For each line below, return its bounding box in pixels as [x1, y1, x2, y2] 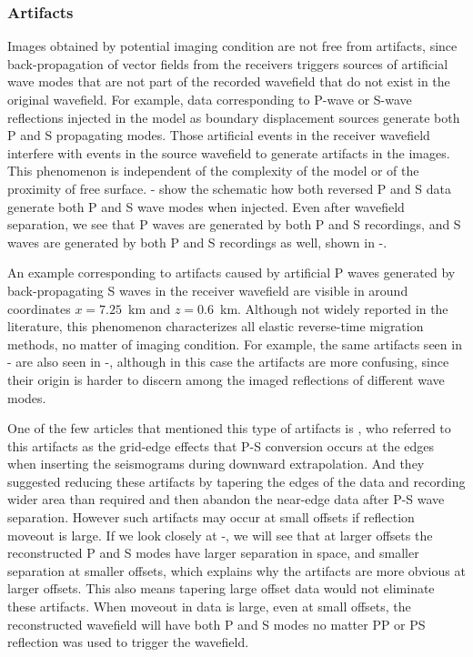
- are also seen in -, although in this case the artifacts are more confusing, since [7, 352, 449, 371]
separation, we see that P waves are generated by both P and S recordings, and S [7, 215, 461, 234]
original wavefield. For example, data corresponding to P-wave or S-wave [7, 90, 412, 108]
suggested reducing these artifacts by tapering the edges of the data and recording [7, 471, 466, 490]
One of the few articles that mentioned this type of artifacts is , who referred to [7, 419, 451, 438]
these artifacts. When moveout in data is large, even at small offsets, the [7, 597, 411, 616]
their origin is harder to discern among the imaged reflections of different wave [7, 369, 445, 389]
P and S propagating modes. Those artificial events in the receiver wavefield [7, 126, 430, 145]
